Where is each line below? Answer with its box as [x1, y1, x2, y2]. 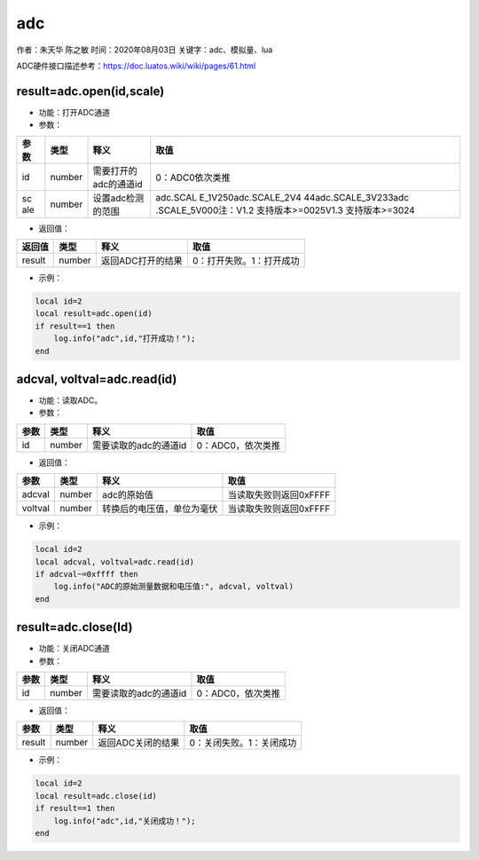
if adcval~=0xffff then [35, 569, 139, 579]
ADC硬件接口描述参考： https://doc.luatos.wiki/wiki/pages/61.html [16, 60, 256, 71]
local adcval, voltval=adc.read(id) [35, 556, 195, 567]
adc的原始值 [102, 489, 154, 501]
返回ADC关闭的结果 [98, 737, 180, 749]
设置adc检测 [92, 192, 145, 204]
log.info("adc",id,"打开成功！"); [53, 334, 196, 343]
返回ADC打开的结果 [100, 255, 184, 267]
